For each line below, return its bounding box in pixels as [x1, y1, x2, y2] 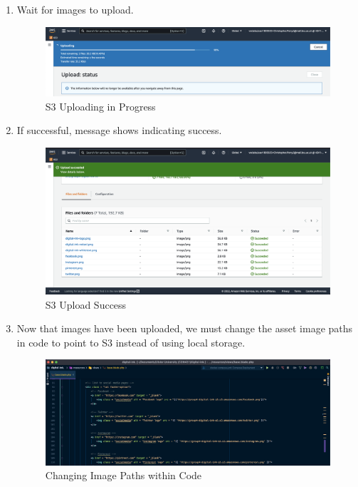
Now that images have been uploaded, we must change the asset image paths [16, 321, 353, 336]
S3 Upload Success [45, 297, 127, 312]
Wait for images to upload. [16, 2, 134, 16]
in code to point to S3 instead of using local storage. [16, 334, 246, 349]
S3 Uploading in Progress [45, 98, 156, 113]
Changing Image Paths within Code [45, 468, 202, 483]
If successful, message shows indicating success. [16, 123, 222, 138]
